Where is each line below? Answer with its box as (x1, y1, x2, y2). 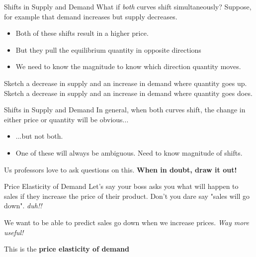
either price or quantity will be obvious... (4, 114, 129, 124)
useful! (4, 227, 24, 237)
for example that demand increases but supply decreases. (4, 11, 177, 21)
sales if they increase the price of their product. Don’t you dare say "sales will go (4, 190, 250, 201)
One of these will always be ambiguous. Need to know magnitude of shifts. (15, 147, 243, 158)
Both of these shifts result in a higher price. (15, 28, 149, 38)
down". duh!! (4, 200, 42, 211)
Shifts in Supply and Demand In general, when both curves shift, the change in (4, 104, 246, 115)
